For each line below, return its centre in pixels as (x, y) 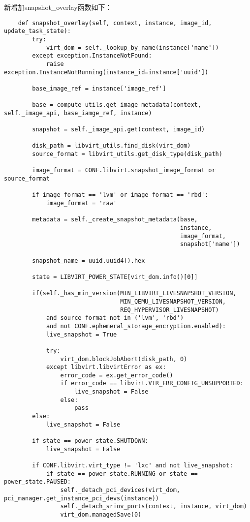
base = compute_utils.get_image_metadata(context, (117, 105)
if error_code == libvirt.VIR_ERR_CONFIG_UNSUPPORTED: (152, 384)
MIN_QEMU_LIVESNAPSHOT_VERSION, (173, 301)
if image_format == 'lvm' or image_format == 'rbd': (120, 195)
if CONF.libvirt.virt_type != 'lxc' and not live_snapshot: (133, 466)
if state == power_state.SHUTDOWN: (90, 441)
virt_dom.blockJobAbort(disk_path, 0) (124, 359)
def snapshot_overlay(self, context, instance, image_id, (115, 23)
